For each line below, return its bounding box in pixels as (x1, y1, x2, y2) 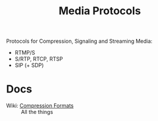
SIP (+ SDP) (14, 62, 44, 69)
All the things (21, 109, 53, 116)
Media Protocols (58, 4, 141, 18)
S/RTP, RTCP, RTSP (14, 55, 64, 63)
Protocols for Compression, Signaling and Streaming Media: (6, 37, 153, 45)
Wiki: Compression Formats (6, 102, 74, 109)
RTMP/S (14, 49, 36, 56)
